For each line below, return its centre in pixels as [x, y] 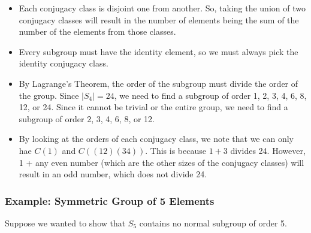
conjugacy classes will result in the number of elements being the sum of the [159, 19]
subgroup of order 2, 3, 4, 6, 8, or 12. [87, 118]
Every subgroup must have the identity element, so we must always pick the [158, 51]
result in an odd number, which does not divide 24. [113, 174]
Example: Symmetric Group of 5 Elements [110, 200]
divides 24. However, [268, 150]
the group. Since [49, 95]
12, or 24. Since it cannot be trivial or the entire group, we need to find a [153, 107]
